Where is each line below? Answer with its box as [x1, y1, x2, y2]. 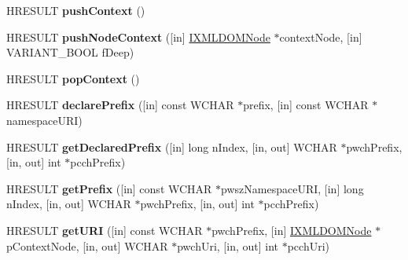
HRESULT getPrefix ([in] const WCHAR [6, 180, 212, 196]
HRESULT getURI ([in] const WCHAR [6, 222, 203, 238]
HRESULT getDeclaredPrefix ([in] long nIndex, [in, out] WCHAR [6, 138, 337, 155]
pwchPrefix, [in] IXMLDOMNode [211, 222, 372, 238]
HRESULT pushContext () [6, 2, 145, 18]
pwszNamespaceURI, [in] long [221, 180, 364, 196]
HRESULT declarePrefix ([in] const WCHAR [6, 97, 234, 113]
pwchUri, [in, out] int [177, 237, 279, 254]
